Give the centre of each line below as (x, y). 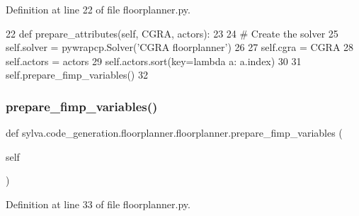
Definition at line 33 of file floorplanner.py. (98, 204)
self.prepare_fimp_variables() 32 (77, 75)
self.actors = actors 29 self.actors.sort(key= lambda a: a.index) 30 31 (154, 61)
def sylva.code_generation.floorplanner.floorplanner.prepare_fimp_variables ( (174, 133)
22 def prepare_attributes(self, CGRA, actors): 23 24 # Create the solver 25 (172, 33)
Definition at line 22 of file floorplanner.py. (98, 9)
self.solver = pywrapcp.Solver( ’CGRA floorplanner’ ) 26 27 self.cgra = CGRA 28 (180, 47)
